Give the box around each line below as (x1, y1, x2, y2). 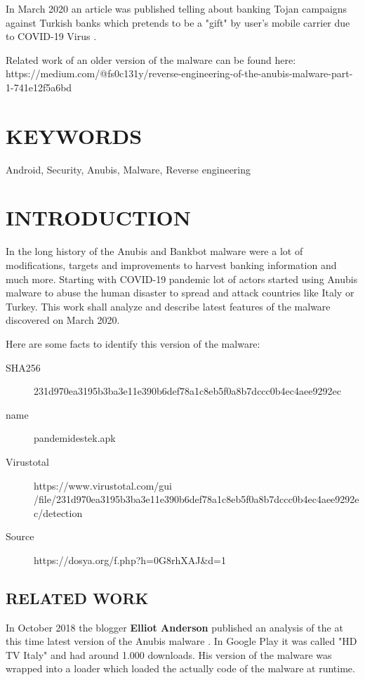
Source (6, 529, 34, 544)
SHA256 (6, 360, 41, 374)
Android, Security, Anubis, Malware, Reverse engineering (6, 162, 251, 176)
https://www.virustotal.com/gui (34, 478, 172, 492)
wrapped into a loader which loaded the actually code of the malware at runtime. (6, 661, 355, 676)
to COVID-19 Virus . (6, 29, 97, 44)
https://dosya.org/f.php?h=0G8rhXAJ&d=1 (34, 552, 226, 567)
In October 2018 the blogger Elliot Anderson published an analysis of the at (6, 620, 343, 634)
